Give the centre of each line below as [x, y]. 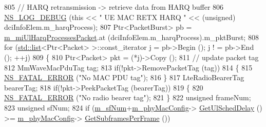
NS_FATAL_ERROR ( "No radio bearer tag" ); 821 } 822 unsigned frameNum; [128, 97]
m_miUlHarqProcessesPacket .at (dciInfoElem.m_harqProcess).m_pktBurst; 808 [131, 37]
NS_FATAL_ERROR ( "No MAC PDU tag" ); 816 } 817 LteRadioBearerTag [124, 77]
